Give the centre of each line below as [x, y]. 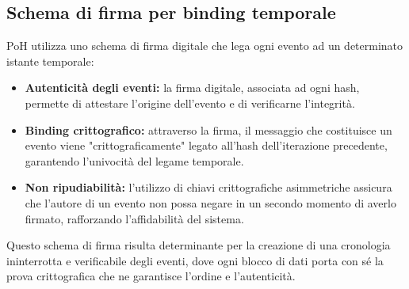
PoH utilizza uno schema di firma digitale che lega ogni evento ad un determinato [205, 46]
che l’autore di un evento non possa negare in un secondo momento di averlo [210, 202]
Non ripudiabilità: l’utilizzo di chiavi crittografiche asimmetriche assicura [208, 187]
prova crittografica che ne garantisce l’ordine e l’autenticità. [151, 276]
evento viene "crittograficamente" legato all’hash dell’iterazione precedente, [206, 145]
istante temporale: [50, 61]
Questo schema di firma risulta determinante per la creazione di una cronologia [199, 245]
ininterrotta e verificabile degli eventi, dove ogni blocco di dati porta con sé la [195, 260]
